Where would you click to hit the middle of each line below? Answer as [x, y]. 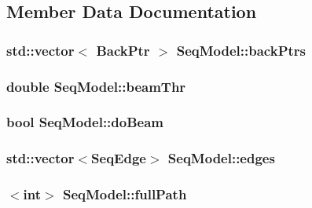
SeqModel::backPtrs [241, 50]
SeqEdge [119, 158]
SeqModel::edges [221, 158]
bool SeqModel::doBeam [85, 122]
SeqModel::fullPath [125, 194]
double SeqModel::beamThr [96, 86]
